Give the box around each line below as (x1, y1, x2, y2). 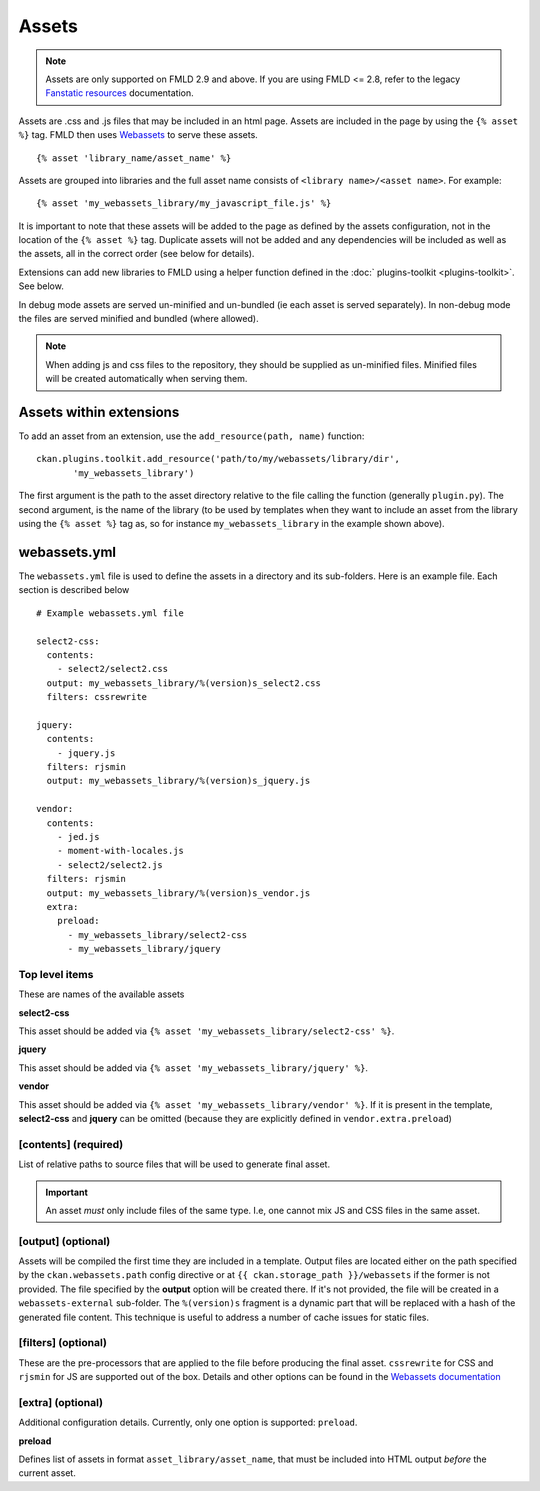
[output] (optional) (18, 1234, 111, 1248)
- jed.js (56, 831, 100, 842)
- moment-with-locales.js (56, 845, 185, 857)
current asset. (18, 1467, 77, 1479)
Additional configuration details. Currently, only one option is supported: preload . (18, 1416, 358, 1429)
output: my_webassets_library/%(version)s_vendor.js (46, 887, 311, 899)
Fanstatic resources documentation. (45, 87, 194, 99)
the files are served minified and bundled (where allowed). (18, 313, 259, 325)
